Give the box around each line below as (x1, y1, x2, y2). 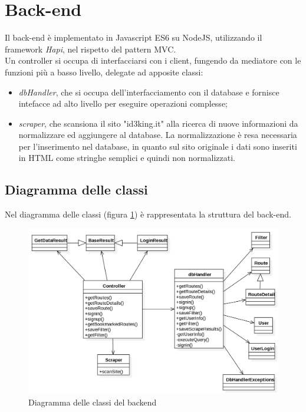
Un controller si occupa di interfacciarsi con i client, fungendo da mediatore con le (5, 54, 301, 67)
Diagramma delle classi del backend (28, 395, 157, 408)
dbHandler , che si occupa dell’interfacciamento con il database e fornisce (18, 85, 279, 98)
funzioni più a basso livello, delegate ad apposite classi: (5, 65, 203, 78)
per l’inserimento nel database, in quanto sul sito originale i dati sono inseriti (18, 140, 297, 152)
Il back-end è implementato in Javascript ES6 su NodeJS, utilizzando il (5, 31, 262, 44)
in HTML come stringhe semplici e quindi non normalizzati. (18, 151, 235, 164)
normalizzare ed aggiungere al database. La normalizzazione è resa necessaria (18, 128, 297, 141)
